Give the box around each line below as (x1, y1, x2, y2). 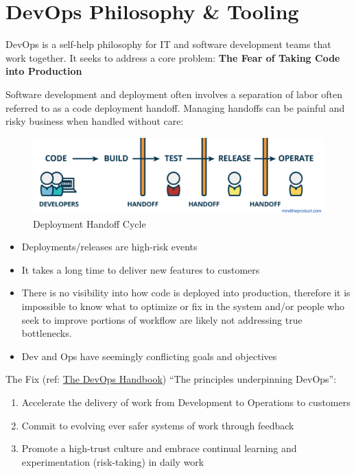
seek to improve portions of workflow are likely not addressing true (21, 312, 302, 327)
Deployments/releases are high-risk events (21, 239, 198, 254)
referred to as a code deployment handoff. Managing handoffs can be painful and (5, 100, 345, 115)
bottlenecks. (21, 326, 72, 340)
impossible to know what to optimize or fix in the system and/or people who (21, 299, 344, 313)
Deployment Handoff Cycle (33, 216, 146, 230)
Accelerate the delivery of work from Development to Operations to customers (21, 395, 351, 409)
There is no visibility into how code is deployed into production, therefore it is (21, 285, 351, 300)
